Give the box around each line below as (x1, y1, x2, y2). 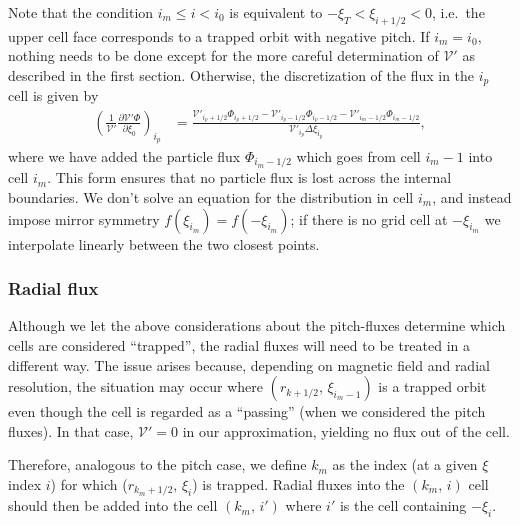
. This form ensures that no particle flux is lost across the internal (47, 167, 452, 188)
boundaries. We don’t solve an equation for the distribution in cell (8, 186, 414, 207)
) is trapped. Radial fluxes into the (192, 473, 405, 494)
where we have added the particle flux (8, 145, 241, 166)
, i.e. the (431, 2, 485, 22)
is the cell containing (339, 495, 467, 516)
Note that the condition (8, 2, 154, 22)
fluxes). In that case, (8, 420, 134, 441)
